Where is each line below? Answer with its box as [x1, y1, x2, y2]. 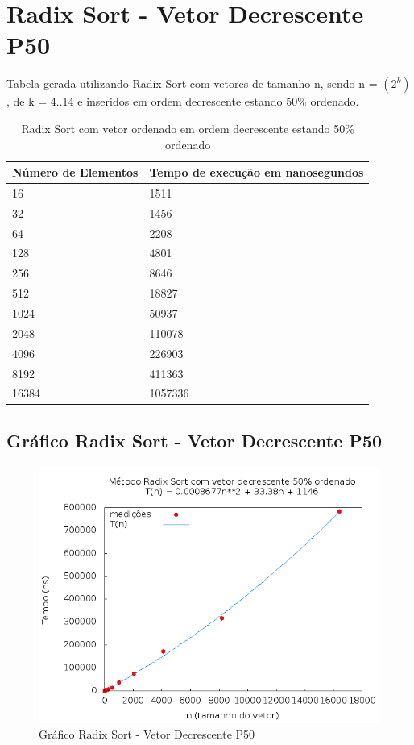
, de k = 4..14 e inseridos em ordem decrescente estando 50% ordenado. [6, 93, 359, 110]
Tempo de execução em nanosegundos [149, 164, 364, 181]
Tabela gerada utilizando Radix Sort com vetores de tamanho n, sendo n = [6, 75, 378, 92]
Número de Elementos [12, 164, 139, 181]
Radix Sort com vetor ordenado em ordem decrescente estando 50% [21, 119, 354, 136]
